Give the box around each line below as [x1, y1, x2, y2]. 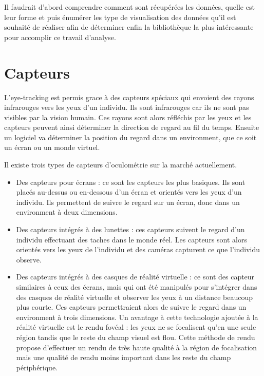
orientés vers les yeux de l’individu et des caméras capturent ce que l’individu [16, 244, 260, 255]
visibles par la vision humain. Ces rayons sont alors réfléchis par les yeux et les [4, 111, 252, 122]
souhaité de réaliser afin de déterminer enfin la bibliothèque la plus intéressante [4, 22, 254, 32]
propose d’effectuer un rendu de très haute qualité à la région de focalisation [16, 342, 257, 352]
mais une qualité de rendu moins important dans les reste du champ [16, 352, 231, 363]
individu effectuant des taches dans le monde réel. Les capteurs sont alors [16, 234, 247, 245]
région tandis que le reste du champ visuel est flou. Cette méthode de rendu [16, 331, 255, 342]
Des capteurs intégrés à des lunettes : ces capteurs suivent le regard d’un [16, 224, 245, 235]
